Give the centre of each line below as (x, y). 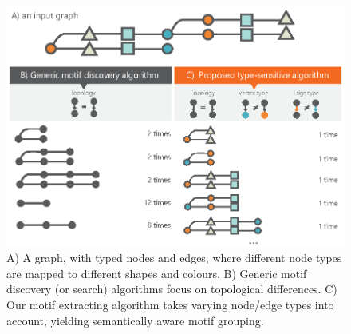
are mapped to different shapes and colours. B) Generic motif (157, 273)
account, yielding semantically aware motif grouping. (135, 320)
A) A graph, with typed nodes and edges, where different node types (174, 258)
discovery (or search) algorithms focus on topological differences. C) (172, 289)
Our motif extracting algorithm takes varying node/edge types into (170, 304)
